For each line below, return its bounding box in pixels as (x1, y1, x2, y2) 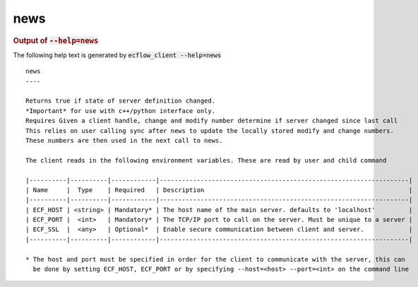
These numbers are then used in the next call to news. (25, 136, 223, 144)
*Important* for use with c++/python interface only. (25, 107, 215, 115)
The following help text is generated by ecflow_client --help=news (13, 50, 222, 59)
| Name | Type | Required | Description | (25, 186, 413, 194)
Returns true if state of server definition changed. (25, 97, 215, 105)
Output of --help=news (13, 35, 99, 45)
